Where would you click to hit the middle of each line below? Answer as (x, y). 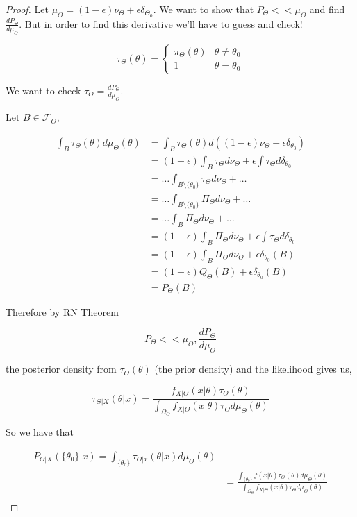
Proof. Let (27, 9)
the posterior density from (61, 369)
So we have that (40, 432)
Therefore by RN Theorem (62, 311)
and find (327, 9)
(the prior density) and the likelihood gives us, (253, 369)
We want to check (43, 90)
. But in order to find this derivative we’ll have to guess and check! (161, 23)
